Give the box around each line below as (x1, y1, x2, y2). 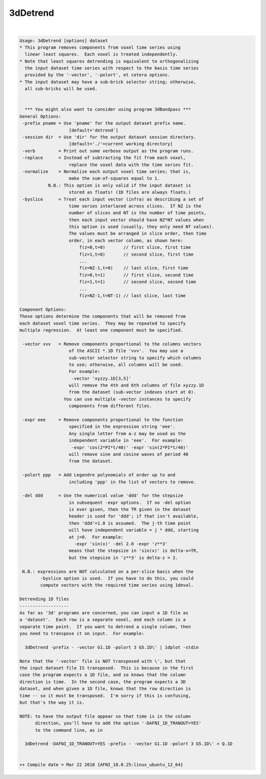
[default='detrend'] (68, 127, 118, 133)
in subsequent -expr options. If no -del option (68, 500, 191, 505)
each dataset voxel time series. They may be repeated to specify (19, 320, 186, 326)
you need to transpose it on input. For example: (19, 631, 145, 637)
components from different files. (68, 403, 152, 409)
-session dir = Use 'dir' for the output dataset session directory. (22, 135, 197, 140)
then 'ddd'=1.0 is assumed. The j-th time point (68, 520, 191, 526)
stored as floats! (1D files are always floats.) (68, 190, 191, 195)
